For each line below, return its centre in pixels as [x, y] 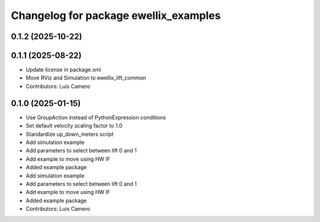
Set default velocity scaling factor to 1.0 [74, 126]
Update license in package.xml [63, 70]
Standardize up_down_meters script [70, 134]
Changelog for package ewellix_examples [116, 15]
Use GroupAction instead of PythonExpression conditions [96, 117]
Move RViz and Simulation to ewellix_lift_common [86, 78]
